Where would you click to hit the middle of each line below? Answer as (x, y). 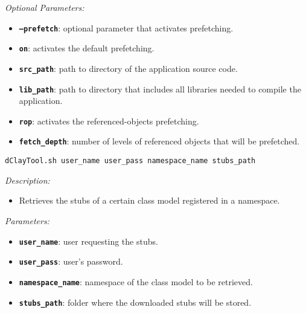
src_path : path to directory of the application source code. (128, 68)
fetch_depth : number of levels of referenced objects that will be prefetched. (159, 141)
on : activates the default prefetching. (87, 48)
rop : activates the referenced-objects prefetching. (109, 121)
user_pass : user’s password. (71, 261)
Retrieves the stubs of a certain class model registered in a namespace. (149, 200)
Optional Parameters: (45, 7)
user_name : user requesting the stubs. (88, 241)
